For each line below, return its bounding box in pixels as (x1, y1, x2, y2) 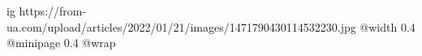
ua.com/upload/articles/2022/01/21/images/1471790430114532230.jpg (6, 18, 356, 35)
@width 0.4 (360, 18, 416, 35)
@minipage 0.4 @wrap (6, 34, 116, 51)
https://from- (19, 2, 87, 19)
